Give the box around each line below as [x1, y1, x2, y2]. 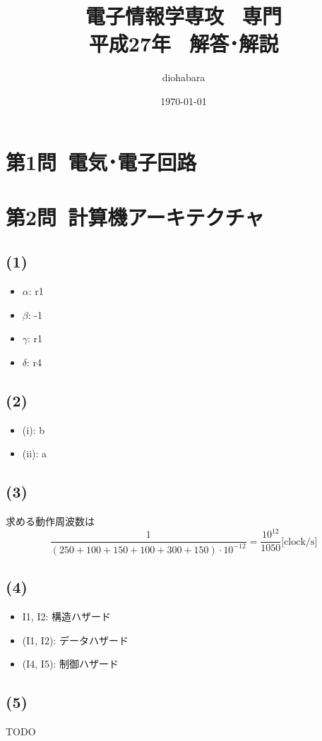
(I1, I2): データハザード [22, 632, 129, 647]
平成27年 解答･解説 [88, 29, 279, 58]
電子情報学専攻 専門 [85, 1, 282, 30]
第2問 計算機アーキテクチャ [6, 202, 265, 231]
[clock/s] [281, 536, 318, 547]
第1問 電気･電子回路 [6, 147, 197, 176]
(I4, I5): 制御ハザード [22, 656, 119, 671]
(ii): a [22, 446, 47, 461]
